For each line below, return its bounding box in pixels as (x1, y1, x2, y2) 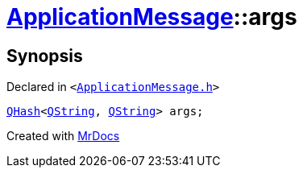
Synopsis (6, 45, 83, 66)
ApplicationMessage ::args (6, 3, 297, 31)
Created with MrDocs (6, 129, 120, 143)
